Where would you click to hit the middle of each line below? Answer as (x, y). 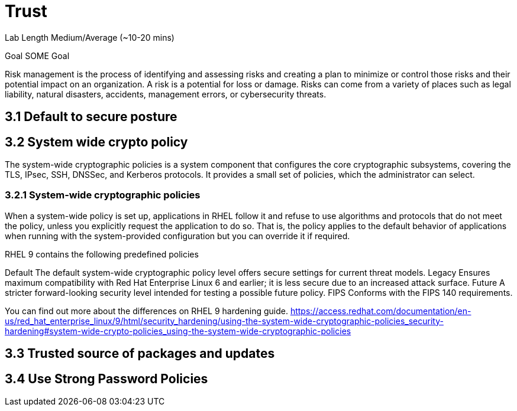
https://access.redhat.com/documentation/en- (381, 311)
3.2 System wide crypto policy (96, 142)
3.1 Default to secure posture (91, 117)
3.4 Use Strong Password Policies (106, 379)
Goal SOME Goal (37, 56)
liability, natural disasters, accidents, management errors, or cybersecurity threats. (166, 94)
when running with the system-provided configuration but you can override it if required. (177, 236)
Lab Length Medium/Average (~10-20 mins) (90, 37)
